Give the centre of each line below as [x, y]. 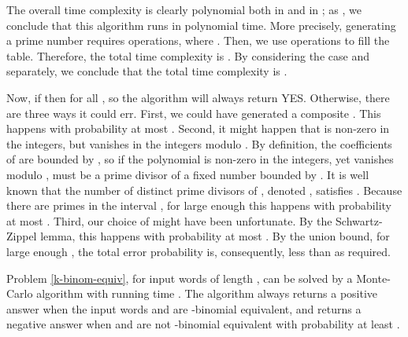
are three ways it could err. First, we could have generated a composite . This [194, 113]
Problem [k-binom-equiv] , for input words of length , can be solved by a [180, 278]
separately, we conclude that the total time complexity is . [147, 71]
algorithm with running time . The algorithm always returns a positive [207, 293]
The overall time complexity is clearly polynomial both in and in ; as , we [184, 9]
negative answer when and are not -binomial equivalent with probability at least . [203, 324]
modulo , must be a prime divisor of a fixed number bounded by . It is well [188, 174]
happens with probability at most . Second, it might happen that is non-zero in [198, 128]
